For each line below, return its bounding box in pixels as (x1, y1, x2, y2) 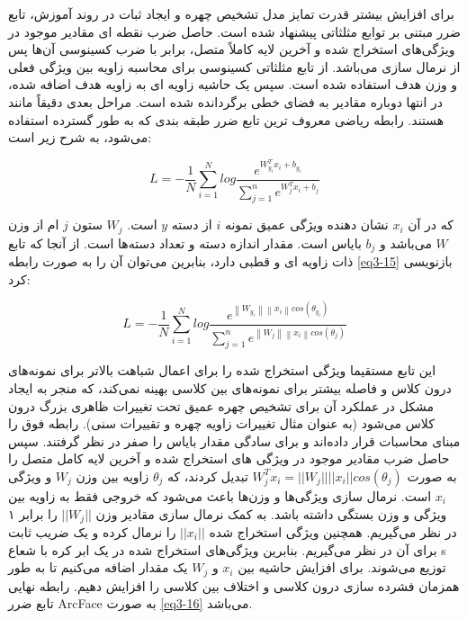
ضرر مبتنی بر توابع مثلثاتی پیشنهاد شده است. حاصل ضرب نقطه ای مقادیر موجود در (8, 22, 461, 40)
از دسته (171, 215, 212, 234)
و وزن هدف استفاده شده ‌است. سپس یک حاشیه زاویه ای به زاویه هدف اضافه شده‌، (8, 75, 458, 94)
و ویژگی (8, 466, 52, 485)
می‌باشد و (380, 233, 432, 252)
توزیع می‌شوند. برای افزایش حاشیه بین (238, 558, 446, 577)
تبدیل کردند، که (166, 466, 248, 485)
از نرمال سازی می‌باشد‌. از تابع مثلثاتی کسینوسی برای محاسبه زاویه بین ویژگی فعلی (8, 57, 461, 76)
